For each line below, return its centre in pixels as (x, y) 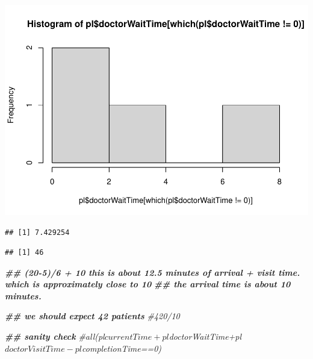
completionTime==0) (122, 348)
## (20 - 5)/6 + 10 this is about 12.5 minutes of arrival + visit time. (153, 272)
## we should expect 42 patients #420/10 (92, 316)
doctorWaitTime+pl (205, 336)
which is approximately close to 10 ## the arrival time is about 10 (148, 284)
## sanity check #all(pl (55, 336)
